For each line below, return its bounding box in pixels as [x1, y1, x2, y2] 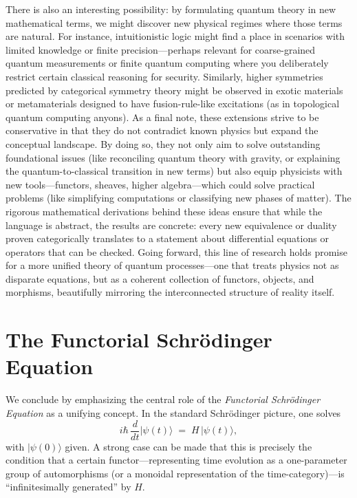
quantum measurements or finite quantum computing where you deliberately [6, 56, 329, 70]
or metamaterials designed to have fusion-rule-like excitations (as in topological [6, 96, 340, 111]
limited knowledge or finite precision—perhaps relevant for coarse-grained [6, 42, 316, 56]
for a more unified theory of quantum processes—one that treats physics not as [6, 258, 339, 272]
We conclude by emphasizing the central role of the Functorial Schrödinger [6, 392, 321, 407]
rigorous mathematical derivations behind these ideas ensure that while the [6, 204, 323, 218]
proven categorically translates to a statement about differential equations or [6, 231, 329, 246]
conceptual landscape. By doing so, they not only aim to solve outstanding [6, 136, 321, 151]
